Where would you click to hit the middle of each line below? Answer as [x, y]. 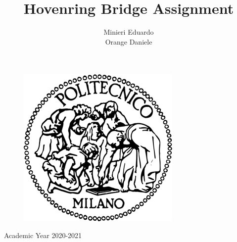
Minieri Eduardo [129, 32]
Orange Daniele [129, 41]
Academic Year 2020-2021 [43, 235]
